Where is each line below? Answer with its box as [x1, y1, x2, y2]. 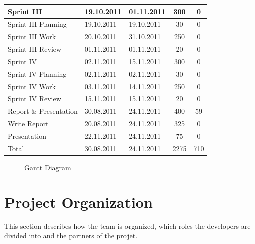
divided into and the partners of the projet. [4, 230, 138, 241]
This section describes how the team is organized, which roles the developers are [4, 220, 251, 231]
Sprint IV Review [8, 93, 61, 104]
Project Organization [4, 191, 153, 212]
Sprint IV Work [8, 81, 56, 91]
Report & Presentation [8, 106, 78, 116]
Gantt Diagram [24, 162, 71, 172]
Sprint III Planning [8, 19, 67, 29]
